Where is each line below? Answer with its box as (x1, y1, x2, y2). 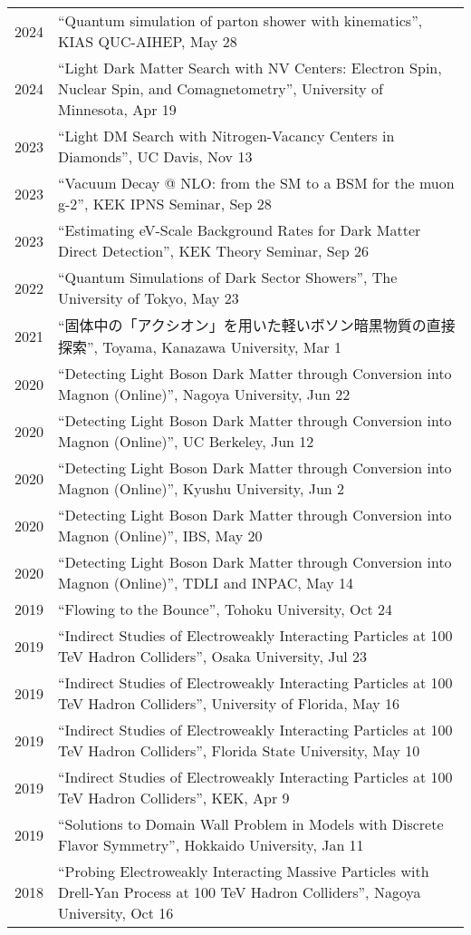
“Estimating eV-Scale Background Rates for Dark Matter (58, 219, 421, 240)
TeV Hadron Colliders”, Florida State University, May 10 (58, 740, 420, 761)
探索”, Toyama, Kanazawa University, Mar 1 (58, 336, 342, 357)
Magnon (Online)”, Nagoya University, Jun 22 (58, 384, 351, 404)
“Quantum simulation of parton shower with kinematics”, (58, 10, 423, 31)
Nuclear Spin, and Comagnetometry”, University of (58, 78, 383, 99)
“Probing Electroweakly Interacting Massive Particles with (58, 861, 429, 881)
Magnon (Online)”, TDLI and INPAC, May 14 (58, 572, 354, 593)
